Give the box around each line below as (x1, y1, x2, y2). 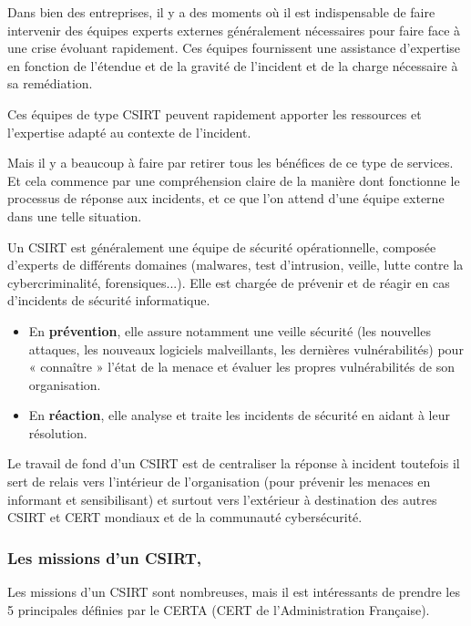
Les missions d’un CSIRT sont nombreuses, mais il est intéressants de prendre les (7, 582, 460, 601)
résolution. (28, 423, 87, 442)
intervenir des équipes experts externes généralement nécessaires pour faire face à (7, 20, 461, 39)
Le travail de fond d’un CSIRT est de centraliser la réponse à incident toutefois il (7, 454, 460, 473)
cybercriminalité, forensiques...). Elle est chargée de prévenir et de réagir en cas (7, 272, 450, 292)
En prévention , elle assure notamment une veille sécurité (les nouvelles (28, 321, 431, 340)
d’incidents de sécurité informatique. (7, 291, 210, 310)
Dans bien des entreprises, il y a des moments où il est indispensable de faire (7, 3, 435, 21)
